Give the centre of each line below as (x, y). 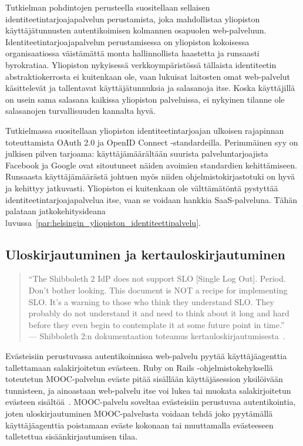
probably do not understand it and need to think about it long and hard (159, 313)
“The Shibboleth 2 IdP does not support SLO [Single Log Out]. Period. (157, 278)
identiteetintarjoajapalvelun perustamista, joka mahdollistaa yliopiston (133, 18)
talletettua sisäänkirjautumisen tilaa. (72, 436)
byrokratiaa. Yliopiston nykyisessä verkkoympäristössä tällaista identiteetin (141, 64)
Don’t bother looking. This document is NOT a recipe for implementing (158, 290)
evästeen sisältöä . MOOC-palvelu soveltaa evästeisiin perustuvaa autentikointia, (151, 402)
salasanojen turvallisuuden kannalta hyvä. (80, 111)
